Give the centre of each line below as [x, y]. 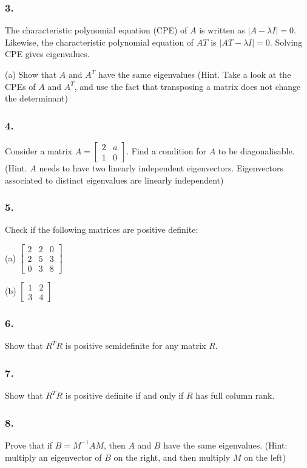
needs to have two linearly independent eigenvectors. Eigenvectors [161, 168]
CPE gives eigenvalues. [47, 54]
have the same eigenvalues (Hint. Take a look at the [194, 74]
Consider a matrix [39, 151]
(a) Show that [31, 74]
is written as [222, 30]
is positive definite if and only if [124, 395]
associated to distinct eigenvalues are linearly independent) [114, 180]
